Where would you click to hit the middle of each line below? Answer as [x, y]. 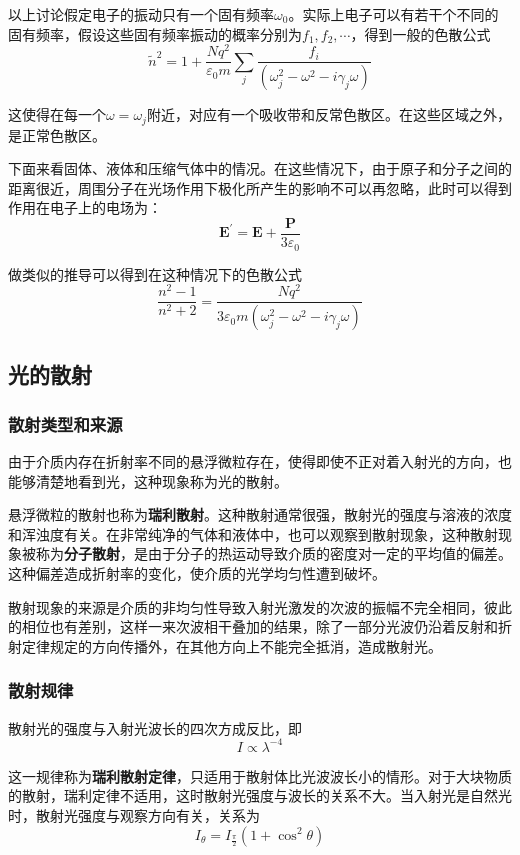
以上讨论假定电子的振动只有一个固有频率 [141, 14]
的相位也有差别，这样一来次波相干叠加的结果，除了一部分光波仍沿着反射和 [253, 626]
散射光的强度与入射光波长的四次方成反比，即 [155, 727]
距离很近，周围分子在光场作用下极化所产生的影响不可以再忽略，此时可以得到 [260, 187]
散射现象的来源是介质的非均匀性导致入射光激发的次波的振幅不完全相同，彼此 [260, 606]
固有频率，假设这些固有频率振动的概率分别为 [155, 33]
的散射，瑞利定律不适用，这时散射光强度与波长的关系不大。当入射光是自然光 [260, 795]
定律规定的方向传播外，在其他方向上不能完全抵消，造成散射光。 [231, 645]
